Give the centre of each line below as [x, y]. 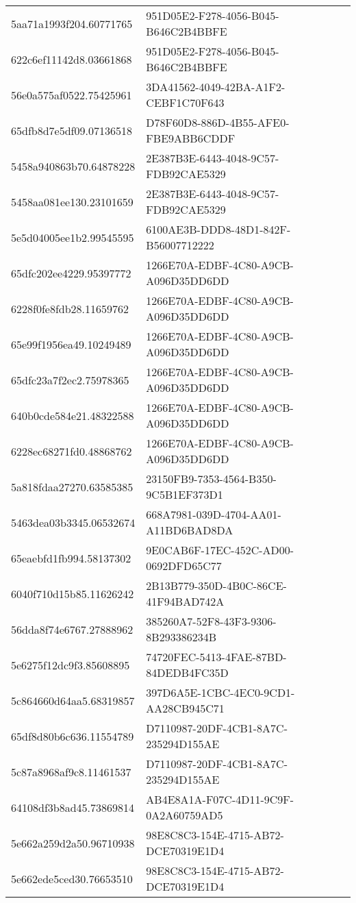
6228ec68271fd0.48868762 [72, 451]
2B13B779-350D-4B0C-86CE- [216, 585]
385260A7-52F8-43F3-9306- [211, 621]
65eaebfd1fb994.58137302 [71, 558]
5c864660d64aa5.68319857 [73, 700]
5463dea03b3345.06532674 [73, 522]
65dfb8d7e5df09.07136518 [72, 130]
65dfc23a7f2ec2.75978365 [70, 380]
